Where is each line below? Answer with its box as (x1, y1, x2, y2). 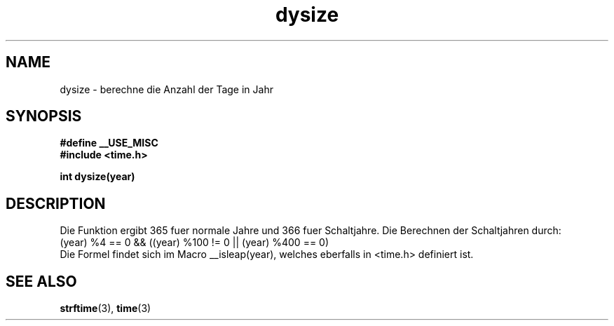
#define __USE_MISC (60, 137, 158, 149)
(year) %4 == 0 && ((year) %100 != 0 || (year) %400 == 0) (60, 236, 329, 249)
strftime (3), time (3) (60, 302, 151, 315)
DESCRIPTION (6, 194, 106, 212)
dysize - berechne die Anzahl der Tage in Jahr (60, 83, 273, 95)
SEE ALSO (6, 272, 77, 290)
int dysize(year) (60, 170, 135, 183)
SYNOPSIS (6, 107, 82, 125)
